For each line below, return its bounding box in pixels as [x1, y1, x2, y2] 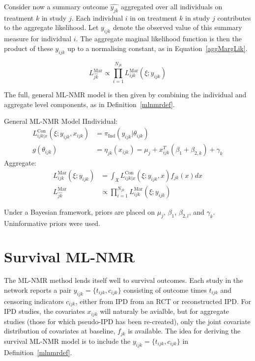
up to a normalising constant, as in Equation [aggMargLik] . [67, 43, 248, 53]
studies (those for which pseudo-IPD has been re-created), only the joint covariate [4, 316, 251, 326]
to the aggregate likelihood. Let [4, 22, 99, 32]
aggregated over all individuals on [120, 1, 223, 11]
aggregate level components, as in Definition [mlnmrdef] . [4, 99, 175, 109]
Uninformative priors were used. [4, 218, 100, 228]
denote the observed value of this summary [113, 22, 242, 32]
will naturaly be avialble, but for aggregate [100, 306, 229, 316]
